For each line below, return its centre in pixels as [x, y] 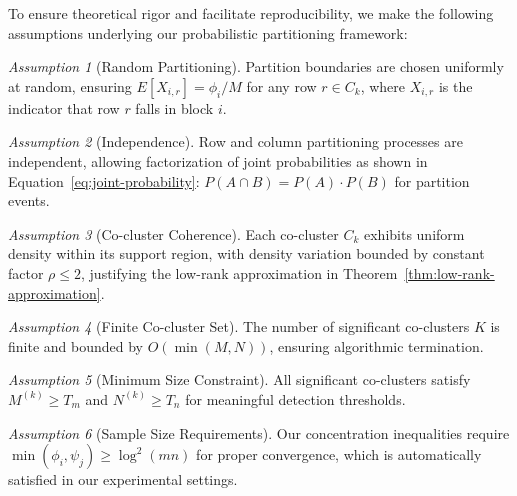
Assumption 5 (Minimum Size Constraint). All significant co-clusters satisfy [239, 379]
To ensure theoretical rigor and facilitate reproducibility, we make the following [251, 13]
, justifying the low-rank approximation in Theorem [239, 272]
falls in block [174, 107]
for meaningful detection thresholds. [295, 398]
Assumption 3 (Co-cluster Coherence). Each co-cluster [173, 233]
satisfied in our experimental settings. [123, 479]
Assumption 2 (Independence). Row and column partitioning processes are [235, 141]
